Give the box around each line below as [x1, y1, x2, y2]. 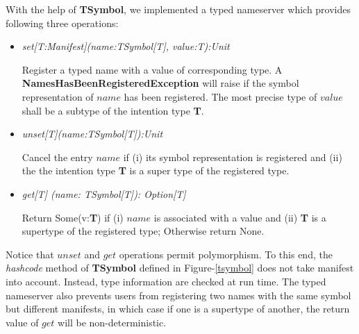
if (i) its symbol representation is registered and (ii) [123, 149, 342, 164]
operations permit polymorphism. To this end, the [119, 247, 333, 261]
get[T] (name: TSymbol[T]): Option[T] [22, 186, 186, 201]
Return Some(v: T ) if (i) [22, 210, 124, 224]
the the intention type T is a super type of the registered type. [22, 163, 290, 178]
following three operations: [6, 15, 119, 30]
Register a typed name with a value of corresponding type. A [22, 62, 283, 76]
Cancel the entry [22, 149, 93, 164]
